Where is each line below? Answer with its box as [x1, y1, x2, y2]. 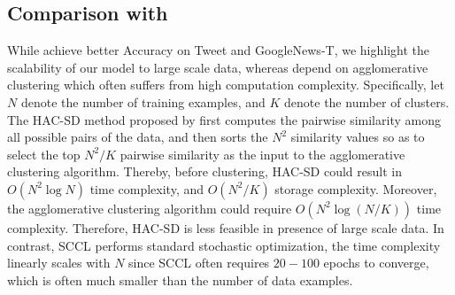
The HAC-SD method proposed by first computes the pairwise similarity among [7, 110, 441, 128]
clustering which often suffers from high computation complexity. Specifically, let [7, 75, 444, 94]
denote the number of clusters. [284, 92, 450, 111]
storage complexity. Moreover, [274, 179, 437, 198]
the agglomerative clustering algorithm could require [7, 198, 292, 217]
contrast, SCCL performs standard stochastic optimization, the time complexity [7, 236, 441, 254]
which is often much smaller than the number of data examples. [7, 270, 353, 289]
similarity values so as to [290, 128, 425, 146]
